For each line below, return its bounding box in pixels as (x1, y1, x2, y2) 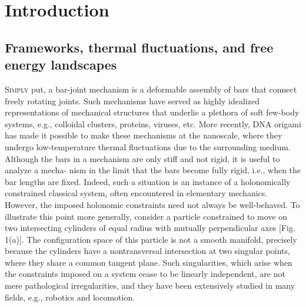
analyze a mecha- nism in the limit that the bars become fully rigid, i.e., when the (5, 164, 301, 176)
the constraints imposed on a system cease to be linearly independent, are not (5, 268, 285, 280)
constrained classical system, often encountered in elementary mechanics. (5, 187, 268, 199)
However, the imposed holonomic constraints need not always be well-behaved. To (5, 198, 300, 210)
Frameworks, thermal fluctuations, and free (5, 38, 274, 56)
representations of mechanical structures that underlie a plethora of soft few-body (5, 106, 300, 118)
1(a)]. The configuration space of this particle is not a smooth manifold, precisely (5, 233, 297, 245)
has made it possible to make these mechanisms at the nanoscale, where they (5, 129, 282, 141)
